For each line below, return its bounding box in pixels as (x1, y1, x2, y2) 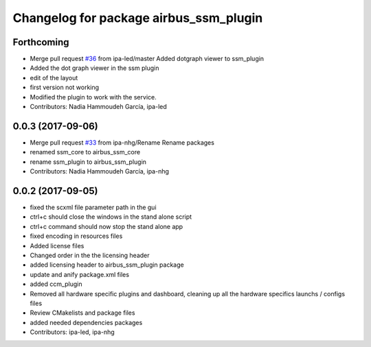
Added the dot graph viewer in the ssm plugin (30, 64, 159, 72)
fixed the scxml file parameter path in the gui (30, 203, 157, 211)
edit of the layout (30, 73, 78, 82)
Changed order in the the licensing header (30, 251, 150, 259)
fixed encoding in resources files (30, 232, 123, 240)
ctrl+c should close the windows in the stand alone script (30, 213, 192, 221)
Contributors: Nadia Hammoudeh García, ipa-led (30, 103, 168, 111)
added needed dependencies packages (30, 318, 143, 326)
